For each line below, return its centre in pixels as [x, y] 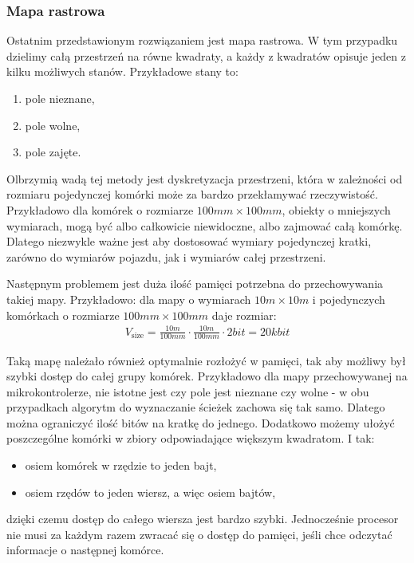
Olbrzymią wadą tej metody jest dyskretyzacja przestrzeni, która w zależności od [205, 178]
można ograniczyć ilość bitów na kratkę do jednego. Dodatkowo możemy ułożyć [201, 422]
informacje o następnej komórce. [85, 550]
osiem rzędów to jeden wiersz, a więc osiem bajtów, [150, 492]
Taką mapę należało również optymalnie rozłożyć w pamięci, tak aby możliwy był [206, 360]
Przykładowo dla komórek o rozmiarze [100, 209]
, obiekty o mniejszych [336, 209]
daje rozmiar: [244, 315]
